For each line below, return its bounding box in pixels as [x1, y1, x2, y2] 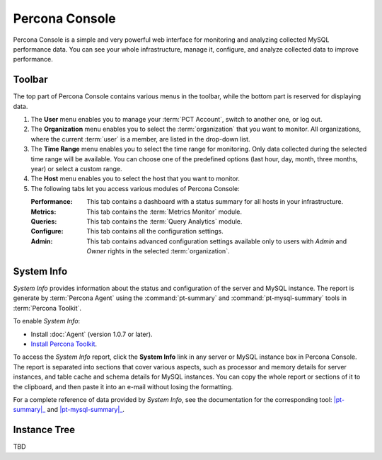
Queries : [30, 217, 57, 226]
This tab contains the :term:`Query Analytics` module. [86, 217, 243, 226]
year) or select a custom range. [30, 164, 122, 173]
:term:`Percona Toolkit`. [13, 304, 81, 312]
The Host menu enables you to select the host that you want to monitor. [30, 174, 241, 183]
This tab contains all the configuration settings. [86, 227, 224, 236]
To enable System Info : [13, 317, 81, 326]
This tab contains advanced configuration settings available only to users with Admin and [86, 237, 347, 246]
